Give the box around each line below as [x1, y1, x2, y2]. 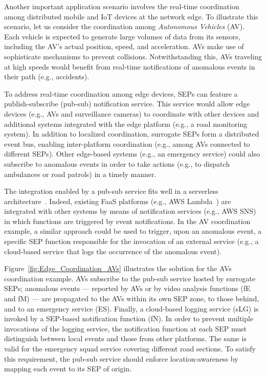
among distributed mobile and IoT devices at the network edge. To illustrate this [4, 11, 258, 21]
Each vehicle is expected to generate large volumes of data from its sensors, [4, 31, 240, 41]
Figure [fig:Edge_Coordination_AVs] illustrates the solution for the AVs [4, 263, 232, 274]
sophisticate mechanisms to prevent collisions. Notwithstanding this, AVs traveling [4, 51, 262, 61]
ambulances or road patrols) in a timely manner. [4, 168, 157, 179]
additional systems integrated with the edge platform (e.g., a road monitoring [4, 118, 248, 129]
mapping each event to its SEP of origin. [4, 363, 132, 374]
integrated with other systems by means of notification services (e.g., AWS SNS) [4, 206, 256, 216]
